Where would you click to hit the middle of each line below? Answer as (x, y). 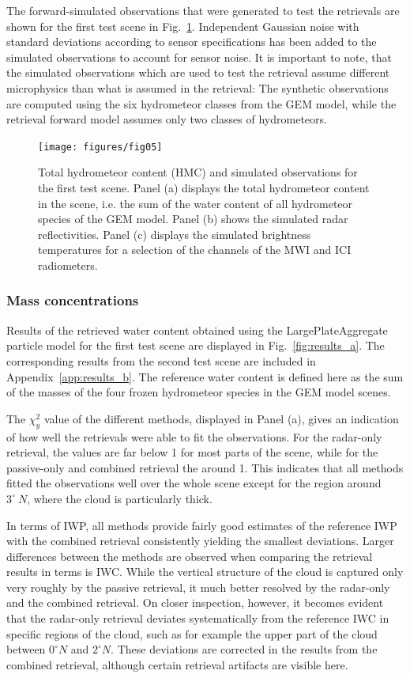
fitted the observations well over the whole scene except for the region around (194, 483)
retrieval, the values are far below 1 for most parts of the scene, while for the (192, 452)
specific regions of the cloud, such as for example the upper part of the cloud (192, 633)
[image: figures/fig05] (100, 147)
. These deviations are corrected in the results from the (244, 649)
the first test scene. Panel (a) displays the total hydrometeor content (204, 187)
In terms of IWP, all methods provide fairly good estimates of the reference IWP (202, 525)
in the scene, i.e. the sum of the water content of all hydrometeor (196, 203)
